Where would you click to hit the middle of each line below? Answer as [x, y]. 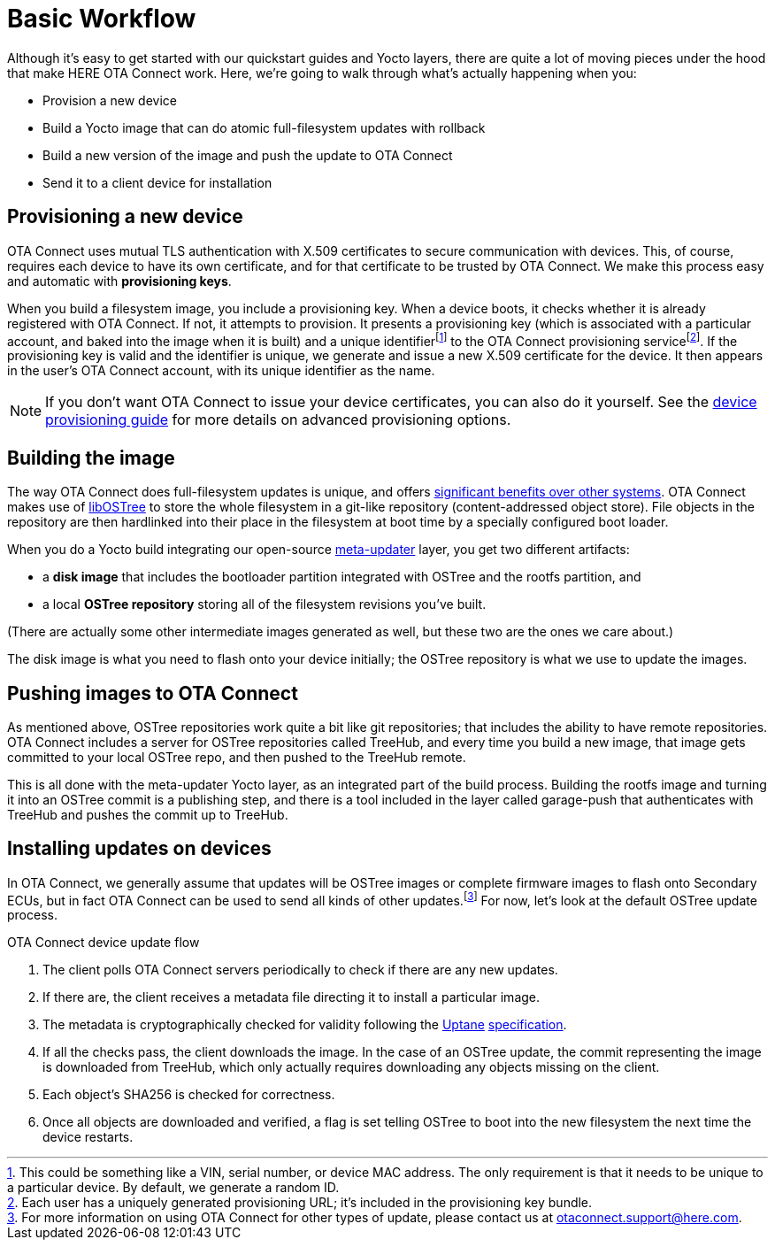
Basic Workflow [102, 19]
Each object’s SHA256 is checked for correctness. [189, 1095]
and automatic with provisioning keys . [119, 281]
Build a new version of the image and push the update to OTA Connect [248, 155]
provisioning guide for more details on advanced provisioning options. [278, 420]
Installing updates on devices [139, 849]
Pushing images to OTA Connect [153, 693]
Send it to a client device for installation [157, 182]
